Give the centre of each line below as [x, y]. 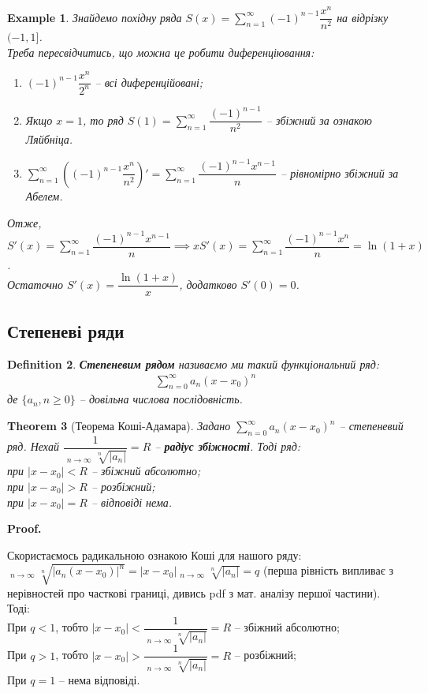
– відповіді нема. [132, 502]
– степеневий [371, 426]
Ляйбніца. [49, 139]
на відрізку [363, 17]
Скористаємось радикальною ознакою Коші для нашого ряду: [154, 554]
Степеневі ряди [66, 330]
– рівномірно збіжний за [340, 172]
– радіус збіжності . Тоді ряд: [228, 446]
